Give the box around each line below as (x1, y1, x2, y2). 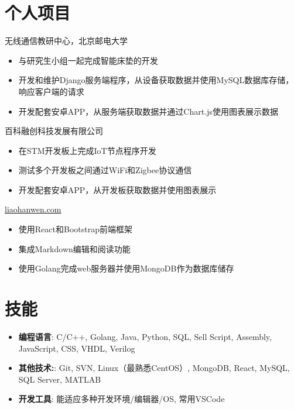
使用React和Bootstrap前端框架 (18, 223, 132, 235)
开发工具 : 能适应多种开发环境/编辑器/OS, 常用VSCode (18, 393, 225, 405)
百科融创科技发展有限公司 (5, 125, 103, 137)
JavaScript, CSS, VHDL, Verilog (18, 342, 135, 354)
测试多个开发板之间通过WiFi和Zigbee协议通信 (18, 164, 192, 176)
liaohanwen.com (5, 203, 61, 215)
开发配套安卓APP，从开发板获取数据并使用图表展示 (18, 183, 217, 195)
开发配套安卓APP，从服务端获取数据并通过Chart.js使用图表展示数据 (18, 105, 278, 117)
